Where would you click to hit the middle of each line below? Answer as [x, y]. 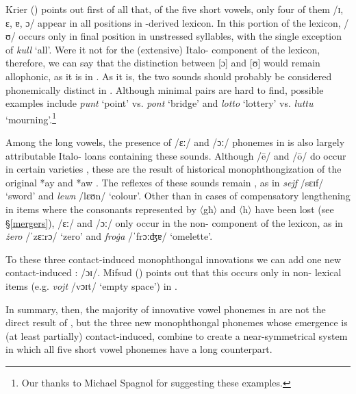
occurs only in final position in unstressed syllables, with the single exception [180, 36]
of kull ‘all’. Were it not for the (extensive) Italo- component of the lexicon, [163, 49]
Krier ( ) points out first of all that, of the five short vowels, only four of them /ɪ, [175, 9]
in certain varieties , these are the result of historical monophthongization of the [174, 169]
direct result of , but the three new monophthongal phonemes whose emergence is [177, 322]
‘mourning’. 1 [31, 118]
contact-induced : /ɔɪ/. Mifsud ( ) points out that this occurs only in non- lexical [174, 272]
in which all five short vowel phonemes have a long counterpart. [139, 349]
